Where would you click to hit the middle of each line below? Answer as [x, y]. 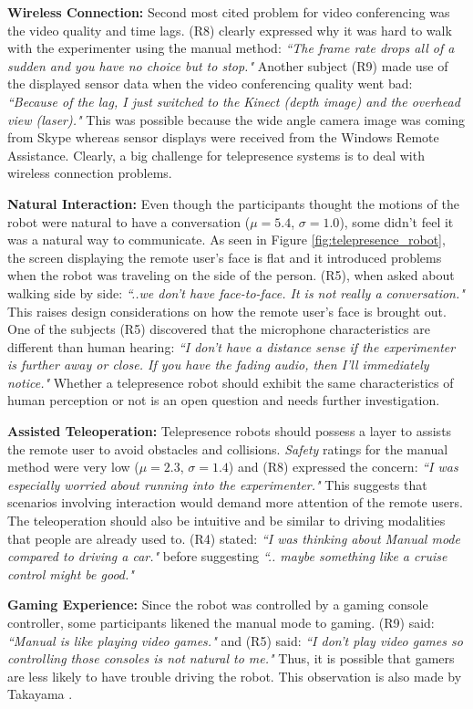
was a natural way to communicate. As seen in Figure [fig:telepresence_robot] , [226, 240]
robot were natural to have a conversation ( [129, 221]
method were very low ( [73, 467]
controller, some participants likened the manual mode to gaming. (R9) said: [221, 622]
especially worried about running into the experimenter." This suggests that [217, 484]
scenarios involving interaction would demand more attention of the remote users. [235, 502]
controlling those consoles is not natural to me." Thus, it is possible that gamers [231, 658]
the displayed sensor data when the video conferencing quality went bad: [210, 83]
